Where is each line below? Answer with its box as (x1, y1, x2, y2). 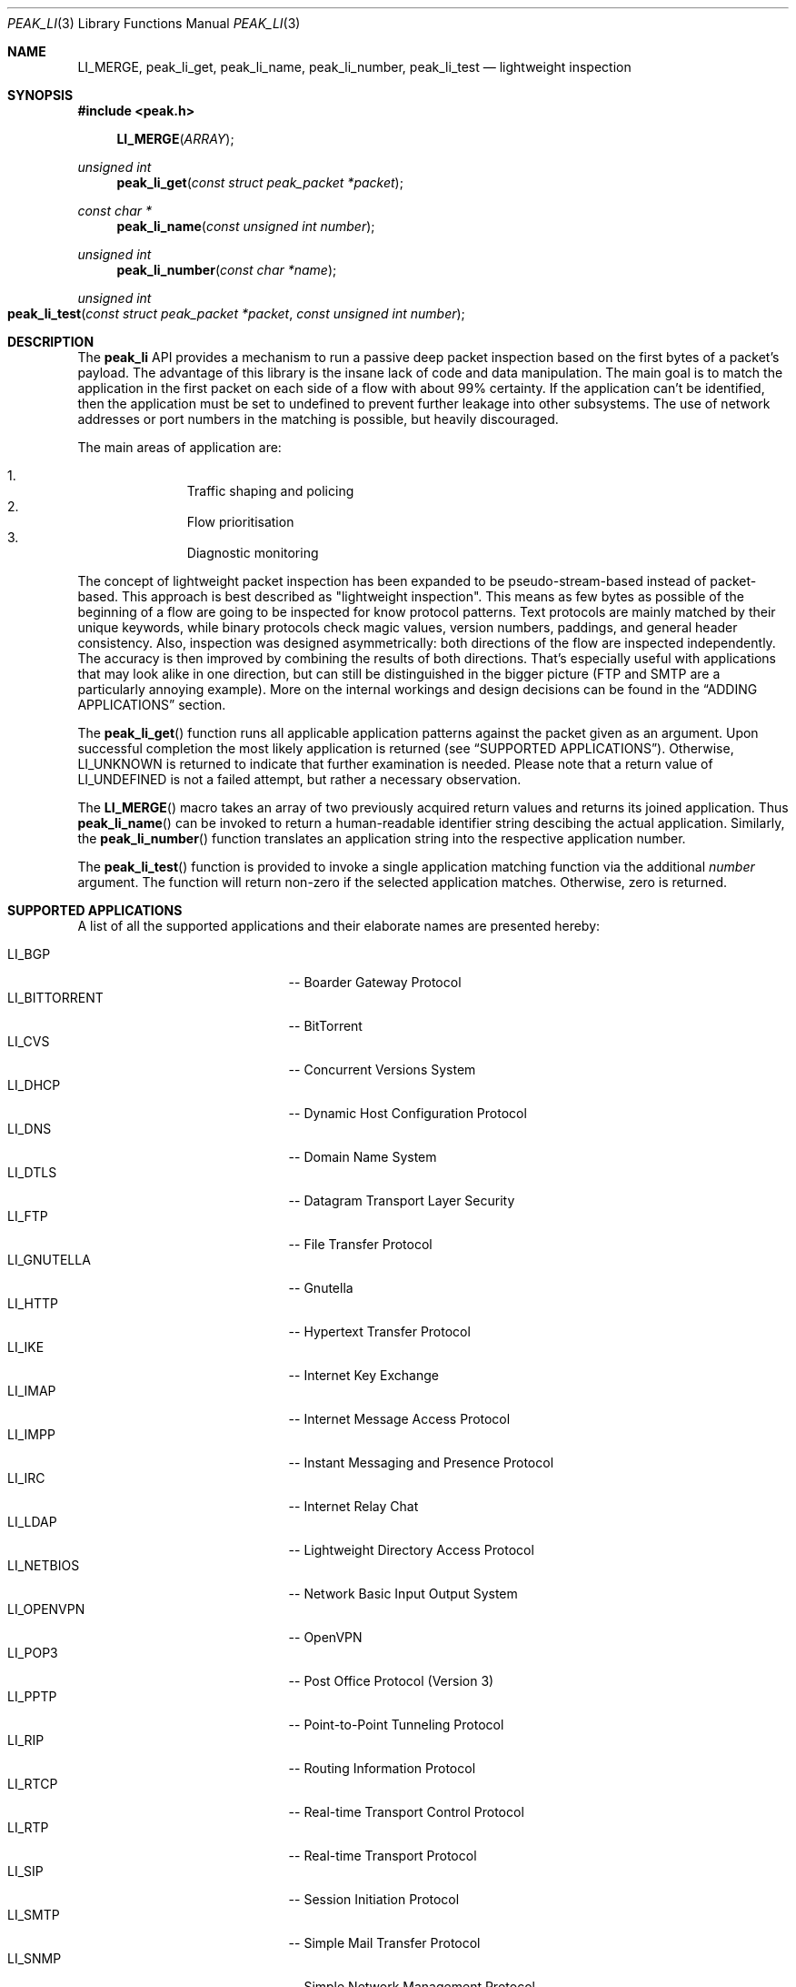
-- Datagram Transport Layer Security (288, 1193, 515, 1208)
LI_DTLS (7, 1165, 57, 1180)
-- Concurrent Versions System (288, 1062, 476, 1077)
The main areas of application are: (77, 439, 282, 455)
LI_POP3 (7, 1645, 58, 1660)
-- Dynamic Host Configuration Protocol (288, 1105, 527, 1121)
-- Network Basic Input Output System (288, 1586, 518, 1601)
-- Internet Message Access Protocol (288, 1411, 511, 1427)
